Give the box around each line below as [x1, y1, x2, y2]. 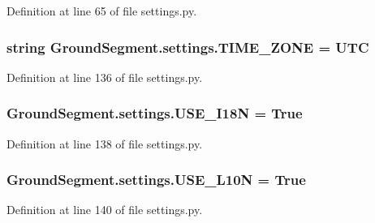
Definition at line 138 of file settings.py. [6, 135, 203, 152]
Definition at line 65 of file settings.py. [6, 2, 197, 19]
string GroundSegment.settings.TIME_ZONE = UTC [6, 36, 369, 57]
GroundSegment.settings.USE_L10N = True [6, 169, 306, 190]
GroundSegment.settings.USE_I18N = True [6, 103, 303, 123]
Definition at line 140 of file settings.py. [6, 201, 203, 218]
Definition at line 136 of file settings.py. [6, 68, 203, 85]
